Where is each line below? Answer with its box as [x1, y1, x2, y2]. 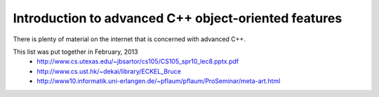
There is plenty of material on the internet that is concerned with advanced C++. [13, 35, 246, 43]
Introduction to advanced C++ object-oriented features [13, 10, 343, 26]
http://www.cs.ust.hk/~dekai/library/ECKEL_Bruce [36, 67, 182, 75]
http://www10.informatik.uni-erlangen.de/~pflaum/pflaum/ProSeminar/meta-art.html [36, 77, 281, 85]
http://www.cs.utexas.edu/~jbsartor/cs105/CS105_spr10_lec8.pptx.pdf [36, 57, 239, 66]
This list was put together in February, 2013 [13, 47, 138, 56]
